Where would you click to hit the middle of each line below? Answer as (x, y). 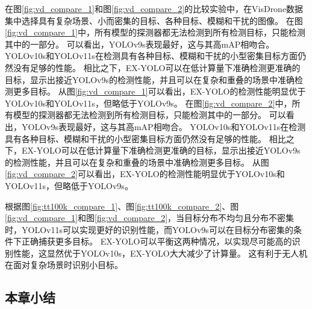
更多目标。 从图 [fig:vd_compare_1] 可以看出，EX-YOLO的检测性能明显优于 (159, 91)
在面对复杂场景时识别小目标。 (64, 265)
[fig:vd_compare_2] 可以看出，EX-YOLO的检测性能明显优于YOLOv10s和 (145, 174)
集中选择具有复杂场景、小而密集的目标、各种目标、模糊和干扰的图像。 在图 (154, 20)
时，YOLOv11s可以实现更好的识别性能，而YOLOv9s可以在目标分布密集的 (149, 229)
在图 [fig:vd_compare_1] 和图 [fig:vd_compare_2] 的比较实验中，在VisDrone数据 (154, 8)
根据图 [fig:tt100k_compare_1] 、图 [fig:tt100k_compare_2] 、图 (122, 206)
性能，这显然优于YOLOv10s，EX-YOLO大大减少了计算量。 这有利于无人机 (160, 253)
